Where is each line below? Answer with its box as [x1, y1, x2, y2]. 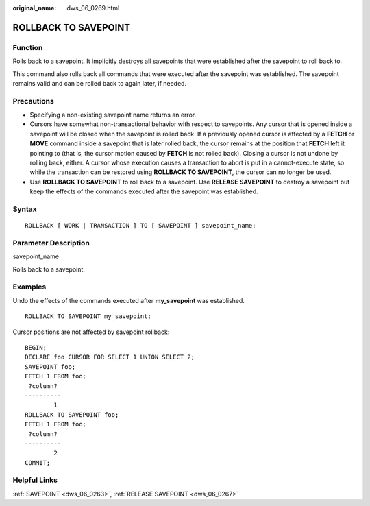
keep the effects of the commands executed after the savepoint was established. [29, 187, 258, 195]
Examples [12, 282, 47, 291]
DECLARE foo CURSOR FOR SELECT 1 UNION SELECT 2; [25, 353, 195, 361]
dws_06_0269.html [66, 4, 120, 12]
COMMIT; [25, 459, 51, 466]
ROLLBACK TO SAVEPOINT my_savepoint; [25, 313, 152, 320]
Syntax [12, 204, 37, 214]
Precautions [12, 96, 54, 106]
